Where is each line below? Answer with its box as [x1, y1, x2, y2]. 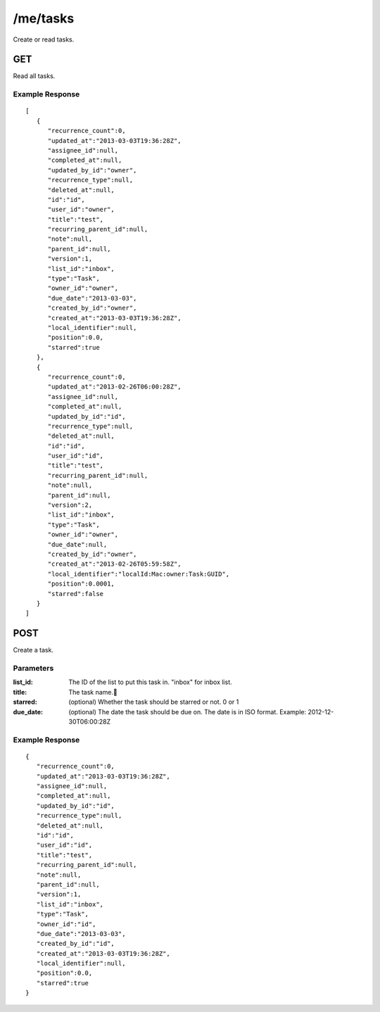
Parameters [13, 664, 54, 673]
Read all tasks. [13, 72, 56, 80]
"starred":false [47, 590, 104, 597]
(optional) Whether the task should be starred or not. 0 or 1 [68, 697, 239, 707]
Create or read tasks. [13, 35, 75, 44]
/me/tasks [13, 11, 75, 26]
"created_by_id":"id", [36, 940, 115, 948]
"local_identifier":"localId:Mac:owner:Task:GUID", [47, 570, 230, 578]
